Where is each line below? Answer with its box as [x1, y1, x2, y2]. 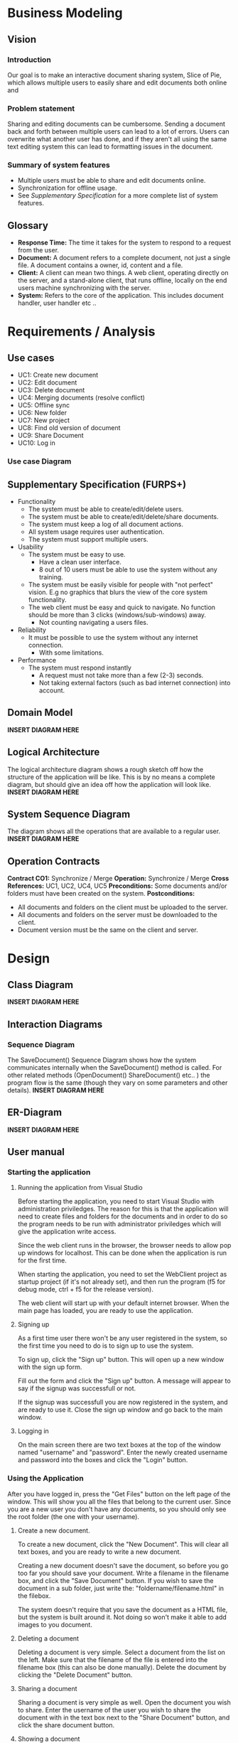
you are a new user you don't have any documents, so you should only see [7, 1505, 227, 1513]
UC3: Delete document [17, 386, 85, 395]
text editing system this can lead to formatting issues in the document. [7, 142, 213, 151]
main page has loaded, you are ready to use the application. [17, 1307, 194, 1315]
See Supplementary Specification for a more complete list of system [17, 191, 218, 200]
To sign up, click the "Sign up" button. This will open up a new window [17, 1356, 225, 1364]
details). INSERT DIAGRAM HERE [7, 1085, 104, 1094]
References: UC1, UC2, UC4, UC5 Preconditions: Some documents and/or [7, 881, 227, 890]
